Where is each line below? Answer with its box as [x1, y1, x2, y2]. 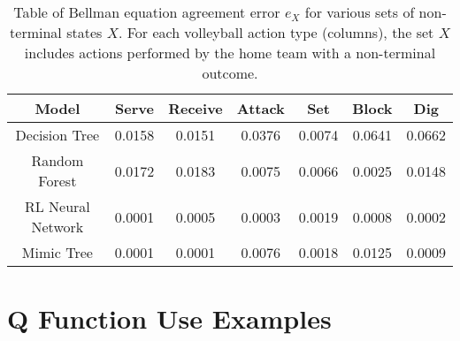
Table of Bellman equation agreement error [13, 2, 280, 22]
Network [31, 216, 84, 237]
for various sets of [304, 2, 415, 22]
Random [31, 150, 84, 170]
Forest [38, 170, 77, 191]
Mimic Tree [21, 242, 93, 262]
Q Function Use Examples [7, 300, 332, 337]
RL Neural [24, 196, 90, 216]
